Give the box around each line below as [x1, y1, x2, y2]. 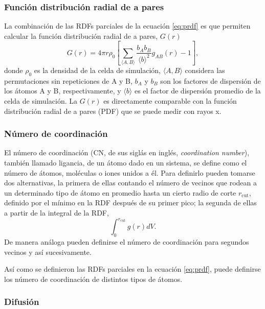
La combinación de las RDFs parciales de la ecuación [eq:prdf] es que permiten [4, 20, 251, 31]
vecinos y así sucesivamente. [4, 246, 92, 257]
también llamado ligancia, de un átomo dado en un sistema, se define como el [4, 157, 247, 168]
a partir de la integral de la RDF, [4, 207, 109, 218]
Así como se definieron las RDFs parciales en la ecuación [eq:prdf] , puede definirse [4, 264, 261, 274]
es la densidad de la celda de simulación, [34, 65, 161, 76]
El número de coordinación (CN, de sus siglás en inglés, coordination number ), [4, 147, 250, 158]
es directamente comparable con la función [103, 96, 237, 106]
